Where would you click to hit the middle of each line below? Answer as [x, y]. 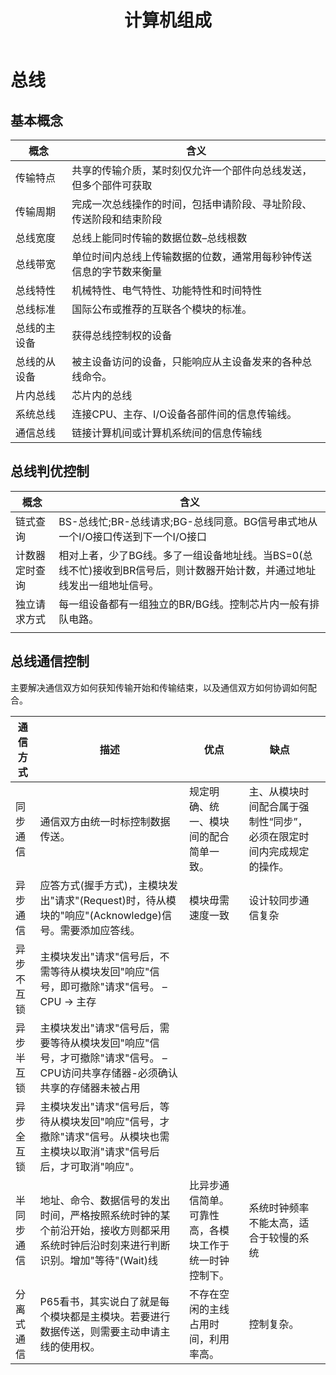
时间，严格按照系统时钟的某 [105, 1215]
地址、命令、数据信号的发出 [105, 1200]
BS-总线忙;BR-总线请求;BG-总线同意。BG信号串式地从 [188, 521]
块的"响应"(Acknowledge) [100, 915]
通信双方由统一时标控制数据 [105, 821]
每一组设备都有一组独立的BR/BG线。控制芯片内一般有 [184, 604]
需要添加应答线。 [100, 930]
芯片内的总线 [102, 395]
